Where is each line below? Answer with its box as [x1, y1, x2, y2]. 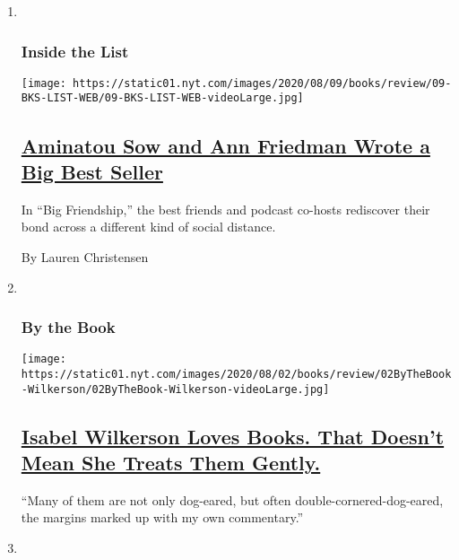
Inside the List [21, 39, 129, 62]
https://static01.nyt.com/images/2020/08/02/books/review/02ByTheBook [21, 367, 452, 381]
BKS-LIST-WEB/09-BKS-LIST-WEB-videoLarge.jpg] [21, 92, 304, 105]
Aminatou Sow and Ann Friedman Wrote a [21, 131, 430, 159]
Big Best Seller [21, 157, 163, 185]
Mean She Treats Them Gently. [21, 449, 321, 477]
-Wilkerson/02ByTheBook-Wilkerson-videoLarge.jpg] [21, 382, 330, 396]
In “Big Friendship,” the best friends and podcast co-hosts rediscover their [21, 199, 430, 218]
